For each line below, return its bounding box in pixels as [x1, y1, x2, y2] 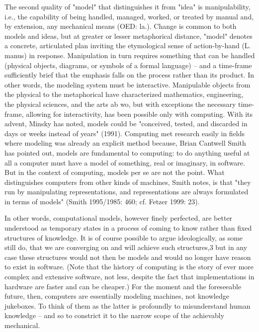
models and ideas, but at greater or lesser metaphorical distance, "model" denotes [4, 30, 253, 41]
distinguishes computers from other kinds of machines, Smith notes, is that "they [4, 176, 251, 187]
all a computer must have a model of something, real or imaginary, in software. [4, 157, 245, 167]
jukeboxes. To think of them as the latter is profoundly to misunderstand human [4, 300, 251, 311]
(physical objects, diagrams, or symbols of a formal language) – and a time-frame [4, 60, 252, 70]
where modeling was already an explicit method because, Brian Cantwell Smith [4, 138, 246, 148]
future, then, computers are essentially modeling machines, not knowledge [4, 291, 229, 301]
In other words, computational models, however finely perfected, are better [4, 213, 233, 223]
